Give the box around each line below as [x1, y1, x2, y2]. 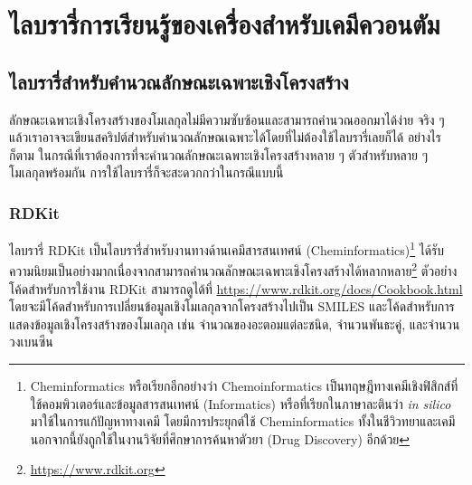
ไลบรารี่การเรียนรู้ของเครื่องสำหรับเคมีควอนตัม [9, 5, 440, 43]
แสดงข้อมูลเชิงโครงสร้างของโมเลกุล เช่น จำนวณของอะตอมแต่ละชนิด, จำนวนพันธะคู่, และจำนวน [9, 314, 460, 333]
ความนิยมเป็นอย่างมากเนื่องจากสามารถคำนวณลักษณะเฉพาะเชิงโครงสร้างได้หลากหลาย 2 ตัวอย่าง [9, 259, 458, 281]
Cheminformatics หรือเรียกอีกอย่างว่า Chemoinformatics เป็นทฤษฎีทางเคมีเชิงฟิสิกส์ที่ [30, 376, 458, 395]
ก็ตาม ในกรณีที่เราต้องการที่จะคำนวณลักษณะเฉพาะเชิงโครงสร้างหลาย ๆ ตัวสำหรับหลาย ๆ [9, 145, 429, 164]
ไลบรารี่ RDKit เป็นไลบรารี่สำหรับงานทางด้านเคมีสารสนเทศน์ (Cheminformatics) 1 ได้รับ [9, 238, 445, 259]
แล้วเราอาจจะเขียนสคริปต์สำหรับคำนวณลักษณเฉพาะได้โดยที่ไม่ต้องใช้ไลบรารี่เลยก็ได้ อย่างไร [9, 128, 441, 147]
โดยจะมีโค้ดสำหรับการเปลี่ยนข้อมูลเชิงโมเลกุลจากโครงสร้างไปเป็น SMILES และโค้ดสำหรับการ [9, 297, 455, 316]
